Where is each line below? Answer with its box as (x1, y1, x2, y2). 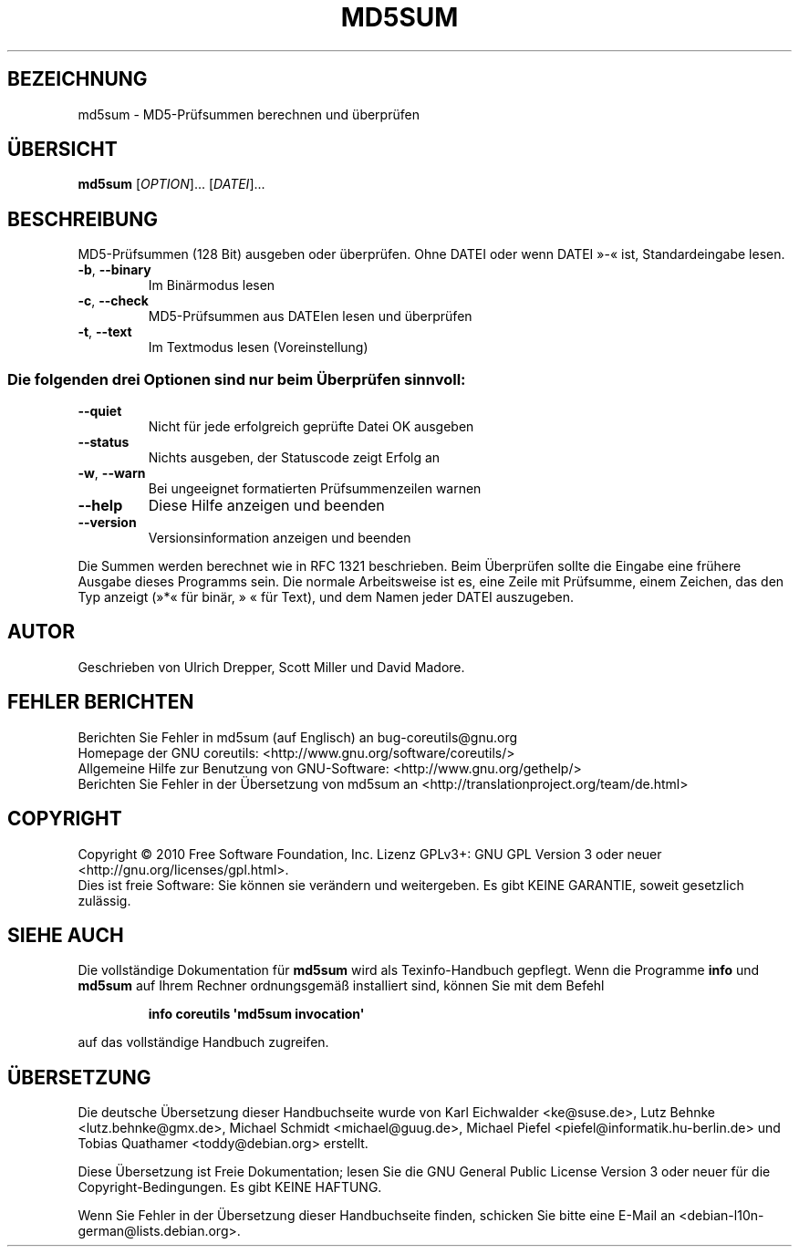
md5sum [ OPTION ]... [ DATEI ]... (78, 176, 265, 192)
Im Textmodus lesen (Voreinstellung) (148, 339, 368, 356)
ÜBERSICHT (7, 138, 118, 161)
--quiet (78, 403, 122, 420)
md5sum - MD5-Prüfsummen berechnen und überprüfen (78, 106, 420, 122)
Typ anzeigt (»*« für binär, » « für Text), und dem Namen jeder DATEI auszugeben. (78, 589, 575, 606)
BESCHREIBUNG (7, 207, 159, 231)
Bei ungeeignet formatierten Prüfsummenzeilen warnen (148, 481, 482, 497)
